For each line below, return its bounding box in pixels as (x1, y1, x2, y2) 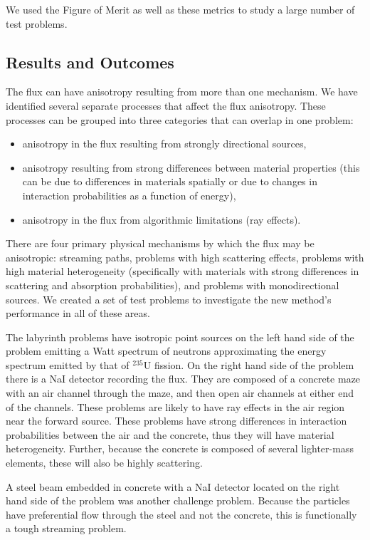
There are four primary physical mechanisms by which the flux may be (6, 236, 314, 251)
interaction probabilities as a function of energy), (22, 187, 236, 202)
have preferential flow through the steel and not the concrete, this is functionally (6, 507, 357, 521)
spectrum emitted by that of (6, 357, 129, 372)
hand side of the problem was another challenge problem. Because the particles (6, 493, 350, 508)
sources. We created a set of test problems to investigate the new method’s (6, 291, 332, 306)
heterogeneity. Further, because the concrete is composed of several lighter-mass (6, 441, 354, 456)
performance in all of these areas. (6, 306, 150, 321)
